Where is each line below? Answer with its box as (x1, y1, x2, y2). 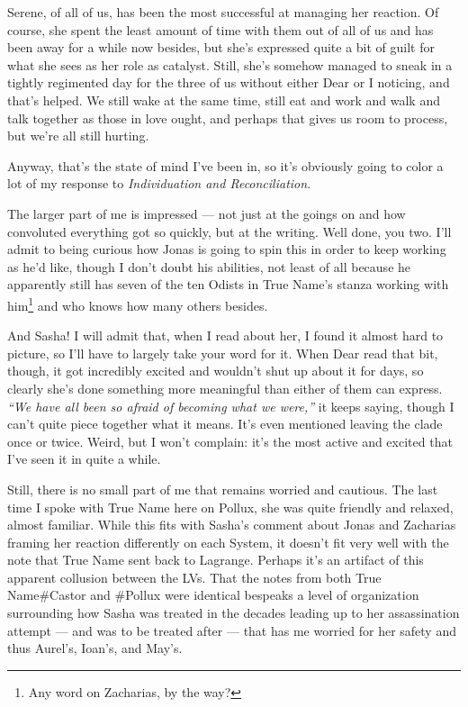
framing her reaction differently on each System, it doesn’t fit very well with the (7, 532, 449, 551)
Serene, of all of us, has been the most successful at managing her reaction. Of (7, 3, 439, 21)
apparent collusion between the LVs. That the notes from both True (7, 567, 382, 586)
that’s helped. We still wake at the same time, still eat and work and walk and (7, 90, 440, 109)
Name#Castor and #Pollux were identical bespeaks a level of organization (7, 585, 419, 604)
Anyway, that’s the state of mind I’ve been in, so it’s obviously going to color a (7, 156, 444, 175)
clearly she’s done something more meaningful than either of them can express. (7, 378, 443, 397)
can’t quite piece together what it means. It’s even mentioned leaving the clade (7, 414, 443, 433)
